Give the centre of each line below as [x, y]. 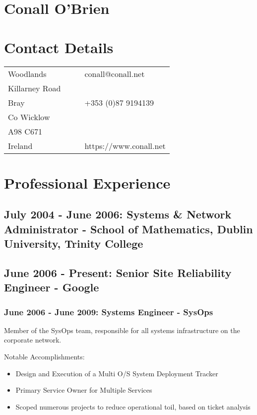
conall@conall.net [115, 73]
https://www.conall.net [125, 145]
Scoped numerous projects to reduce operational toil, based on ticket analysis [133, 406]
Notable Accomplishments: [44, 357]
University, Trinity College [74, 243]
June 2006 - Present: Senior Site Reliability [118, 272]
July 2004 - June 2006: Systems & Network [118, 214]
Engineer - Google [52, 287]
